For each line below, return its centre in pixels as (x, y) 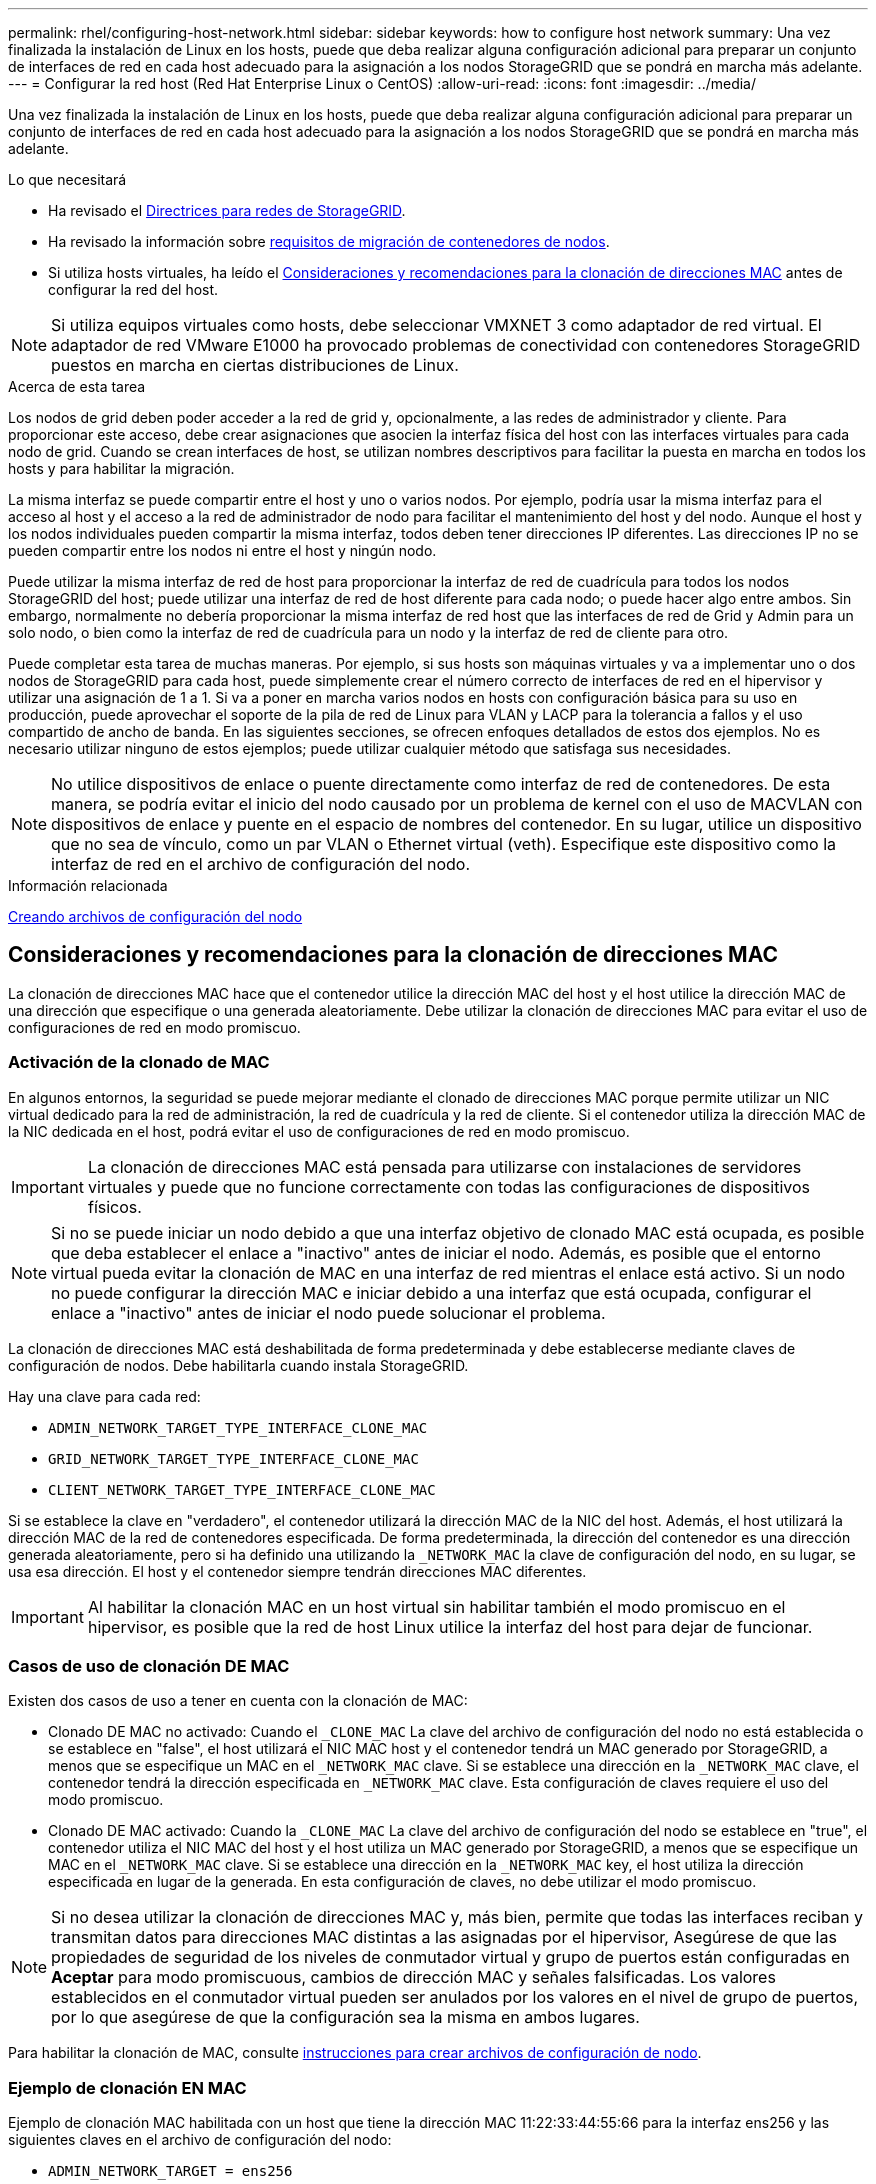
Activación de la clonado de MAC (139, 1062)
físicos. (114, 1206)
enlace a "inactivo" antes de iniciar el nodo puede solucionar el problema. (328, 1312)
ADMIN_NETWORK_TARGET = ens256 (170, 2171)
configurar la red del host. (133, 289)
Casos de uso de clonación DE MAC (149, 1665)
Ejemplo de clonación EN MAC (127, 2087)
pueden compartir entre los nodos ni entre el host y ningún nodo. (222, 550)
